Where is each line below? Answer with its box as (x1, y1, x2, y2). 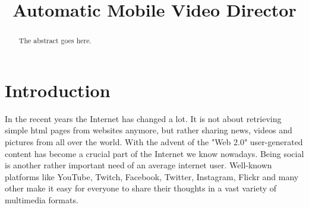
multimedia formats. (5, 193, 78, 206)
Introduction (5, 78, 111, 102)
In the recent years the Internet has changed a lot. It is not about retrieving (5, 112, 282, 124)
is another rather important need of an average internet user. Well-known (5, 159, 272, 171)
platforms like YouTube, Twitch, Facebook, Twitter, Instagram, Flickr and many (5, 170, 299, 183)
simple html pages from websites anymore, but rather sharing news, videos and (5, 124, 292, 136)
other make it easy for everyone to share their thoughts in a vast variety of (5, 182, 277, 194)
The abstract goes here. (18, 36, 92, 46)
